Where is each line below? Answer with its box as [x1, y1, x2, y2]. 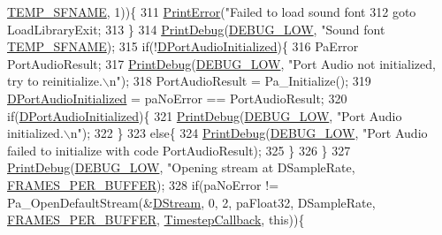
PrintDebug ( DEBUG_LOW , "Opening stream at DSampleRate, [7, 158, 355, 177]
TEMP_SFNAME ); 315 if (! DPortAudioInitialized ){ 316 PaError [7, 37, 359, 56]
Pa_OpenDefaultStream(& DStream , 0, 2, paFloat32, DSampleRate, [7, 193, 376, 211]
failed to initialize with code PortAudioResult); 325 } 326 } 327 [7, 140, 351, 159]
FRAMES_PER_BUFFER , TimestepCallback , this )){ [7, 210, 305, 229]
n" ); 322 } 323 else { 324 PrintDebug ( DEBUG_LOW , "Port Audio [70, 124, 428, 142]
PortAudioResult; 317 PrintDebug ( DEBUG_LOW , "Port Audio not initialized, [7, 54, 436, 72]
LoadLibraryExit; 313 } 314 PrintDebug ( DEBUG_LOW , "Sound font [7, 19, 385, 38]
